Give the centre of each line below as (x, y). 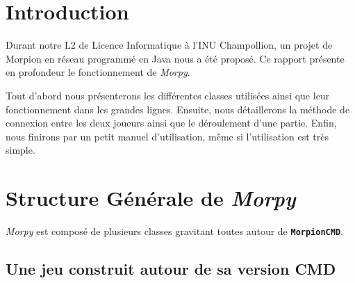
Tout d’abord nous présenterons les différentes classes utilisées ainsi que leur (168, 95)
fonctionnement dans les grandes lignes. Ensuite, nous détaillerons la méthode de (178, 109)
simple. (20, 150)
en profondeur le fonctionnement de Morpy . (98, 72)
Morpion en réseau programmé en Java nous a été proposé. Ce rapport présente (175, 58)
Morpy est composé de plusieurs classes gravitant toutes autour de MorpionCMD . (174, 231)
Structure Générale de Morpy (151, 198)
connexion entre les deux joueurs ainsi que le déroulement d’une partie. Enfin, (171, 123)
